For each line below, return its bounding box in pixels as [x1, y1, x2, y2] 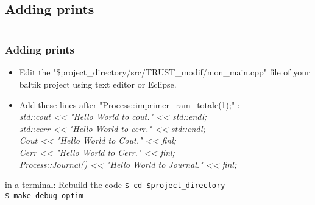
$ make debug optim [5, 191, 83, 200]
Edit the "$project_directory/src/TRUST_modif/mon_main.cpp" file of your [19, 66, 310, 78]
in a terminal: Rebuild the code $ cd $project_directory [5, 178, 225, 191]
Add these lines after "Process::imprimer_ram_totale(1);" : [19, 98, 240, 111]
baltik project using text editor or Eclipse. [19, 78, 177, 91]
